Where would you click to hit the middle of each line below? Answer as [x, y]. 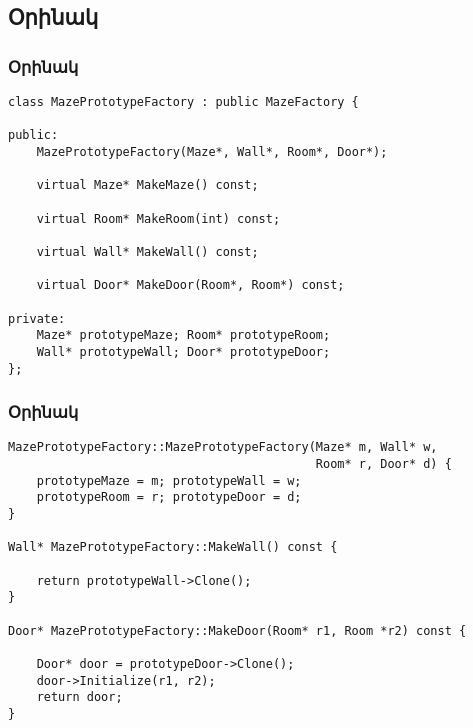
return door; [79, 697]
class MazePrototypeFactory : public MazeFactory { [183, 102]
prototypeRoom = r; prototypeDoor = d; [169, 497]
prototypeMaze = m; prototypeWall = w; [169, 480]
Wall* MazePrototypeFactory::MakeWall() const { [173, 547]
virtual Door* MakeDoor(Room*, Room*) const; [190, 285]
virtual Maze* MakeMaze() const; [147, 185]
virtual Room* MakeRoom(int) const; [158, 218]
